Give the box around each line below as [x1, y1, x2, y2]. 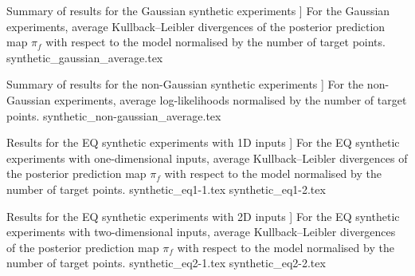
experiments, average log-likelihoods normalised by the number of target [54, 91, 407, 108]
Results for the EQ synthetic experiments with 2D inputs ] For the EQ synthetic [6, 207, 400, 224]
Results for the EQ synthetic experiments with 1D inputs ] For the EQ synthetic [6, 134, 400, 151]
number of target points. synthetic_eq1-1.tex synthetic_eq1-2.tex [6, 180, 326, 197]
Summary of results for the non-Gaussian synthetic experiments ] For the [6, 76, 364, 93]
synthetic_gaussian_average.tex [6, 49, 163, 65]
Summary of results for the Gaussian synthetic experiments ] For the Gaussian [6, 2, 390, 18]
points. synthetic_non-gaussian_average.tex [6, 107, 221, 124]
